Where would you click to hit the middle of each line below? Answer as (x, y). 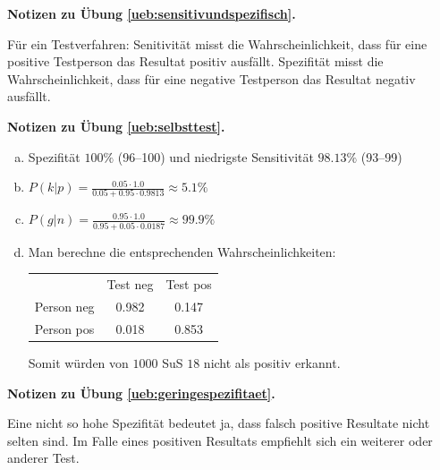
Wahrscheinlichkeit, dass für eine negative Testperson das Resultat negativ (212, 78)
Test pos (189, 284)
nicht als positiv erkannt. (272, 362)
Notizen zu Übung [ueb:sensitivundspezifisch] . (152, 13)
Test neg (130, 284)
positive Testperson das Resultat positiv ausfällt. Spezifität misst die (195, 61)
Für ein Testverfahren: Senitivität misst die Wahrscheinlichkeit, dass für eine (217, 43)
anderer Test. (43, 458)
